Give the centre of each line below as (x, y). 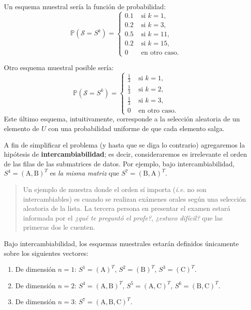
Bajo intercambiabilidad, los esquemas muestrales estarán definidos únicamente (121, 243)
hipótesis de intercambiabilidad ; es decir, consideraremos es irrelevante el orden (125, 154)
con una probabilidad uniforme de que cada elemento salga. (136, 128)
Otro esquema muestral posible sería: (59, 67)
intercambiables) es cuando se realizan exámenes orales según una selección (134, 199)
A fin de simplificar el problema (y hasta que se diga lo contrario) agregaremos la (125, 144)
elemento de (22, 128)
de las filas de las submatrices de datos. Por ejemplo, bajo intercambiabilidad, (119, 163)
